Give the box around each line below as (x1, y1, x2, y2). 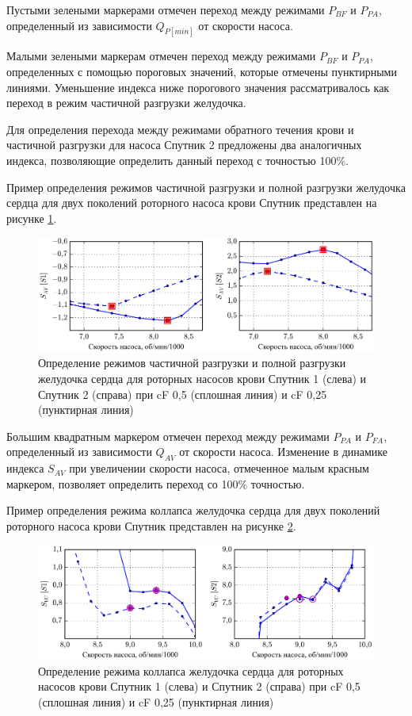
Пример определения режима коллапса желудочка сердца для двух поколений (6, 502, 380, 519)
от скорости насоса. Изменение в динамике (179, 443, 387, 460)
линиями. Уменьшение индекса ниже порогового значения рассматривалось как (6, 78, 390, 95)
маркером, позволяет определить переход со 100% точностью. (6, 475, 305, 492)
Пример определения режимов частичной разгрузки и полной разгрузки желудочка (6, 178, 406, 195)
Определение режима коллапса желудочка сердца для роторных (38, 662, 344, 679)
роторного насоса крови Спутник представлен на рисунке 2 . (6, 518, 296, 534)
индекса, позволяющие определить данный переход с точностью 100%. (6, 152, 349, 169)
